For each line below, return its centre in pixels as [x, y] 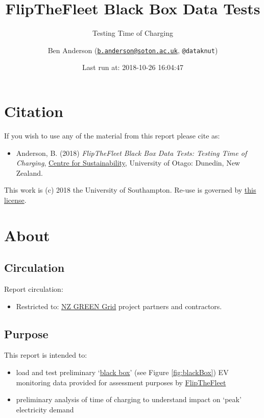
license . [15, 200]
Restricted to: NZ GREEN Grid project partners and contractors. [119, 306]
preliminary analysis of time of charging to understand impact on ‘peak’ [129, 399]
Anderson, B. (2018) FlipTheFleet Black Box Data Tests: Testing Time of [131, 153]
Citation [34, 111]
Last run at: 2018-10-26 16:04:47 [133, 67]
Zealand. [29, 172]
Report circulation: [34, 289]
